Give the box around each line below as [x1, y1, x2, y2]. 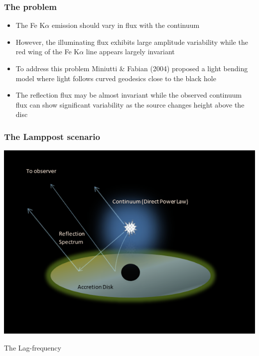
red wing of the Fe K [15, 46, 80, 57]
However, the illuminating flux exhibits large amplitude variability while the [15, 36, 248, 47]
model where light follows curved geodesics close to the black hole [15, 73, 216, 83]
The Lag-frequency [4, 342, 61, 353]
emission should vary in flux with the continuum [51, 20, 200, 30]
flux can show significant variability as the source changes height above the [15, 99, 245, 110]
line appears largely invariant [86, 46, 175, 57]
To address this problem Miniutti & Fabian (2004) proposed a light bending [15, 63, 248, 73]
